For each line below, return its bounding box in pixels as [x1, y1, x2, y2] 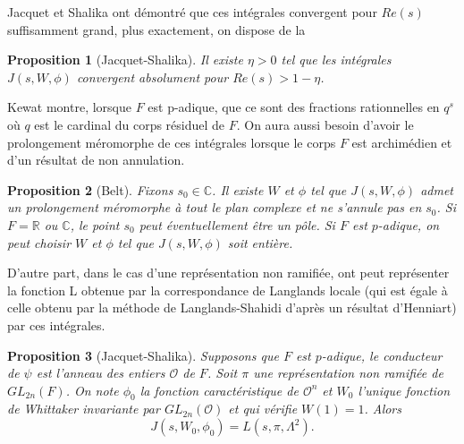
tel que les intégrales [281, 50, 392, 69]
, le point [70, 215, 120, 234]
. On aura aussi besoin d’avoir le [236, 115, 414, 133]
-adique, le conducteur [321, 346, 443, 364]
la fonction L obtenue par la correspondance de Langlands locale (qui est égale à [7, 280, 448, 299]
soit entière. [227, 233, 293, 252]
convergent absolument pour [76, 67, 229, 86]
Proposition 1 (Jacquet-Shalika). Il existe [7, 50, 243, 69]
